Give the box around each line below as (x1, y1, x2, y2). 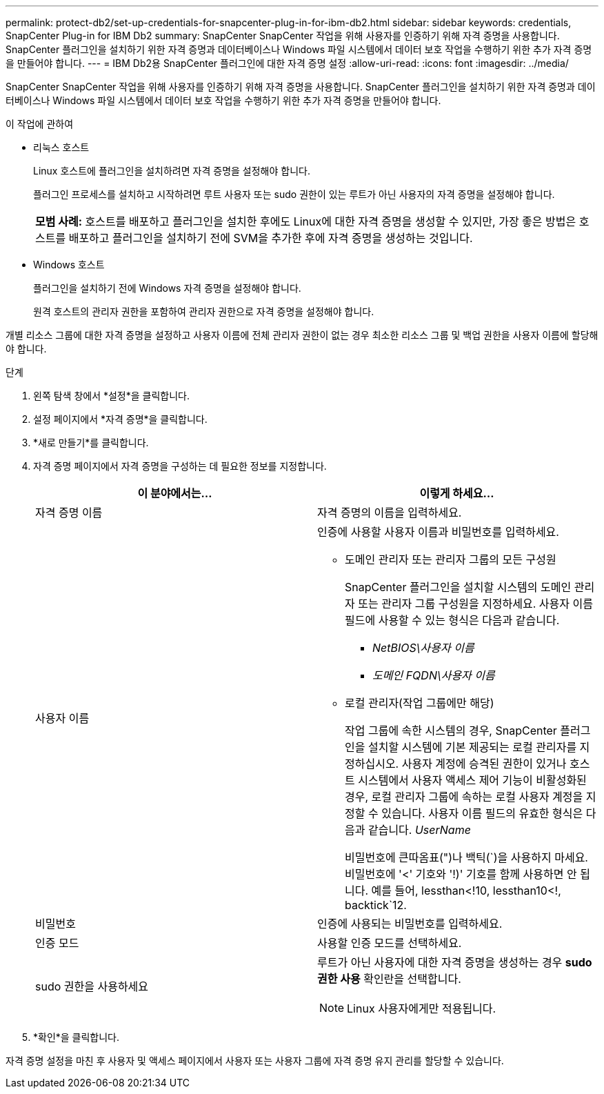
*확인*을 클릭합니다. (33, 1031, 120, 1043)
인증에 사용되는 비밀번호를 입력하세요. (317, 917, 503, 931)
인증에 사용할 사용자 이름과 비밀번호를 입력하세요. (317, 525, 559, 539)
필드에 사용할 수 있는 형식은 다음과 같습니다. (345, 613, 560, 627)
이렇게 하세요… (419, 486, 494, 500)
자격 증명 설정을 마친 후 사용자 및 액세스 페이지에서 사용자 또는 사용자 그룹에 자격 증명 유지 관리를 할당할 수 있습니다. (6, 1055, 504, 1066)
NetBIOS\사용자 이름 (372, 641, 474, 655)
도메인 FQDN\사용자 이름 (372, 668, 495, 682)
